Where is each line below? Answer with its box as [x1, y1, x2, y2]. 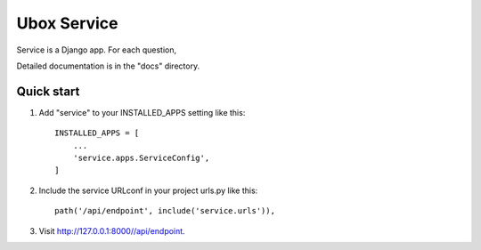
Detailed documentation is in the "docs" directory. [16, 60, 200, 71]
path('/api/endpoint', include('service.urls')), [54, 206, 276, 216]
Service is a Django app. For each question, [16, 44, 177, 55]
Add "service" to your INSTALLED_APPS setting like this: [38, 107, 246, 117]
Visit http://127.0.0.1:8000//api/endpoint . [38, 225, 186, 236]
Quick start [16, 84, 80, 99]
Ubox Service [16, 13, 119, 33]
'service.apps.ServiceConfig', [72, 153, 210, 164]
